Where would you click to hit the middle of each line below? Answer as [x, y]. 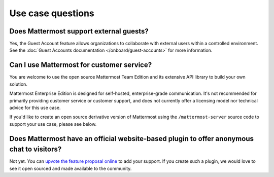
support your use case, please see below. [53, 124]
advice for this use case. [35, 108]
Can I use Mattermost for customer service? [81, 65]
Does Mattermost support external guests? [79, 31]
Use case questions [52, 13]
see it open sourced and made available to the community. [71, 168]
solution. [19, 84]
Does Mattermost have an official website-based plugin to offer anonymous [131, 139]
